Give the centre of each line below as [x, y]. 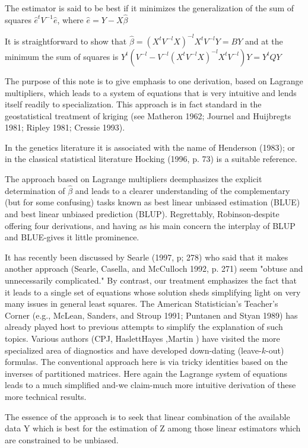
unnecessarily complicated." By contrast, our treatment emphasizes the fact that [151, 280]
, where [70, 19]
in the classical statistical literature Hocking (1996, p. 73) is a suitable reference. [151, 159]
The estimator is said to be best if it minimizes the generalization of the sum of [149, 8]
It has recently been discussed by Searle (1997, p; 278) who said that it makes [147, 257]
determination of [35, 190]
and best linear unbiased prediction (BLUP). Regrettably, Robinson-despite [142, 214]
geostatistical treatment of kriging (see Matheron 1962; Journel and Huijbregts [148, 115]
